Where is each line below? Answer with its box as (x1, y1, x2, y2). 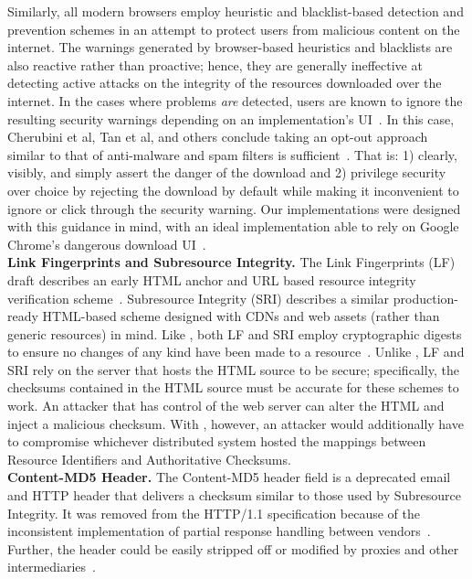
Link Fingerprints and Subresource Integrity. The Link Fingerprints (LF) (7, 252, 456, 272)
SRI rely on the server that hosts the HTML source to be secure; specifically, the (7, 359, 459, 379)
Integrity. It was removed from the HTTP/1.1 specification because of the (7, 503, 421, 522)
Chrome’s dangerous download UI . (7, 234, 206, 253)
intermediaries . (7, 557, 97, 576)
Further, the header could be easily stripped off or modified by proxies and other (7, 539, 459, 558)
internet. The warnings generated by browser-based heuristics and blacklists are (7, 38, 453, 57)
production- (393, 288, 458, 307)
